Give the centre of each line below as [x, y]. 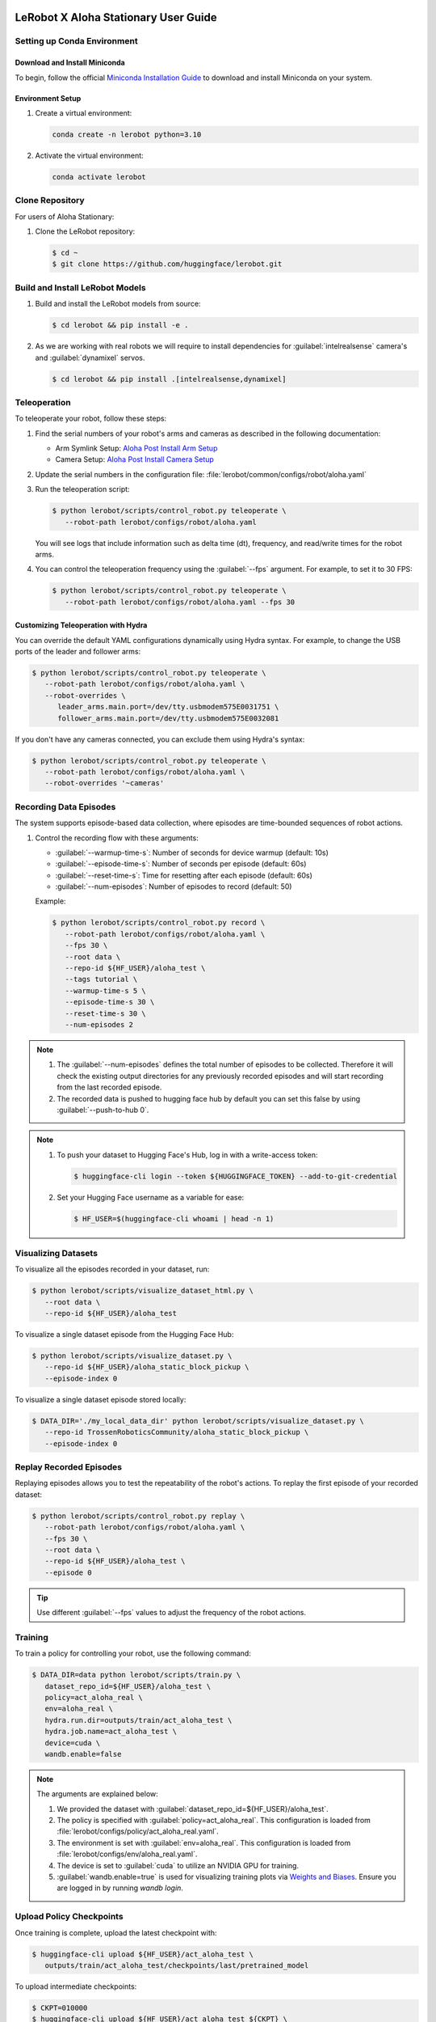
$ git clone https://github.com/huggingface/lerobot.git [167, 264]
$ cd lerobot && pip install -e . [120, 325]
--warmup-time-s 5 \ [106, 990]
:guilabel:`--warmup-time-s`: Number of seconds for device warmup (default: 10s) [192, 852]
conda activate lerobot [99, 177]
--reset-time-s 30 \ [106, 1013]
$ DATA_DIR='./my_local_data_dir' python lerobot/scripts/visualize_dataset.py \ [198, 1421]
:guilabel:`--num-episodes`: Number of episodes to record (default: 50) [174, 886]
